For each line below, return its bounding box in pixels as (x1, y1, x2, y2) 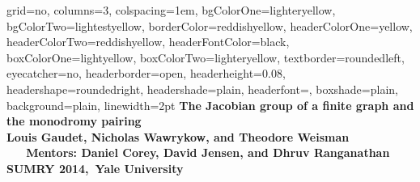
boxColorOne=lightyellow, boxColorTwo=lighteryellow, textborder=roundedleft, (6, 49, 405, 66)
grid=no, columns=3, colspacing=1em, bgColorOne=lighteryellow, (6, 2, 336, 18)
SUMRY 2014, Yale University (6, 159, 184, 176)
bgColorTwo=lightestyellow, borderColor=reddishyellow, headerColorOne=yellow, (6, 17, 413, 34)
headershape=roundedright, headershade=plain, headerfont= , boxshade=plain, (6, 80, 398, 97)
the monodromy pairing (6, 112, 142, 129)
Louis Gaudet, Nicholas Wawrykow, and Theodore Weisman (6, 128, 350, 145)
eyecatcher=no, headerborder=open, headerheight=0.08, (6, 65, 286, 82)
